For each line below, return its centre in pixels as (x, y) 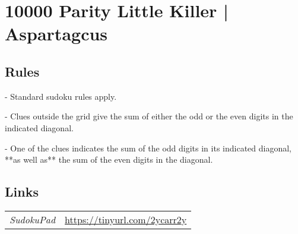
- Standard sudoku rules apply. (61, 96)
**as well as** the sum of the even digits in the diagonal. (109, 159)
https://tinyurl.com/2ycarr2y (126, 219)
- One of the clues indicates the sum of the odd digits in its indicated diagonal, (148, 148)
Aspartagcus (56, 34)
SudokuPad (33, 219)
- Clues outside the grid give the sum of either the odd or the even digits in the (149, 116)
